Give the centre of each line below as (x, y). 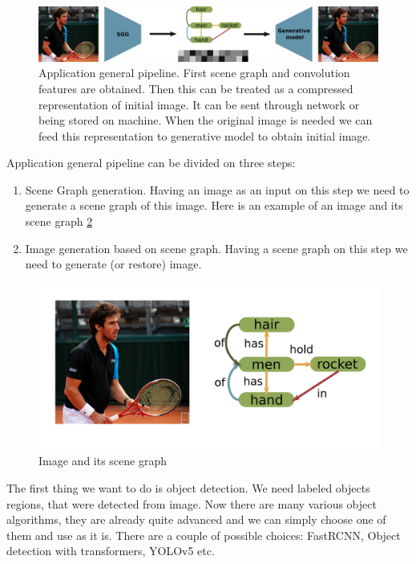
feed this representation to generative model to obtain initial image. (205, 135)
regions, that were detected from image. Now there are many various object (192, 503)
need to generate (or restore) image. (113, 264)
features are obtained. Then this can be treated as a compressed (196, 88)
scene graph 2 (59, 221)
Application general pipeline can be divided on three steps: (151, 163)
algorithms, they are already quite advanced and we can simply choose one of (196, 519)
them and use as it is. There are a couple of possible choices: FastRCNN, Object (204, 535)
